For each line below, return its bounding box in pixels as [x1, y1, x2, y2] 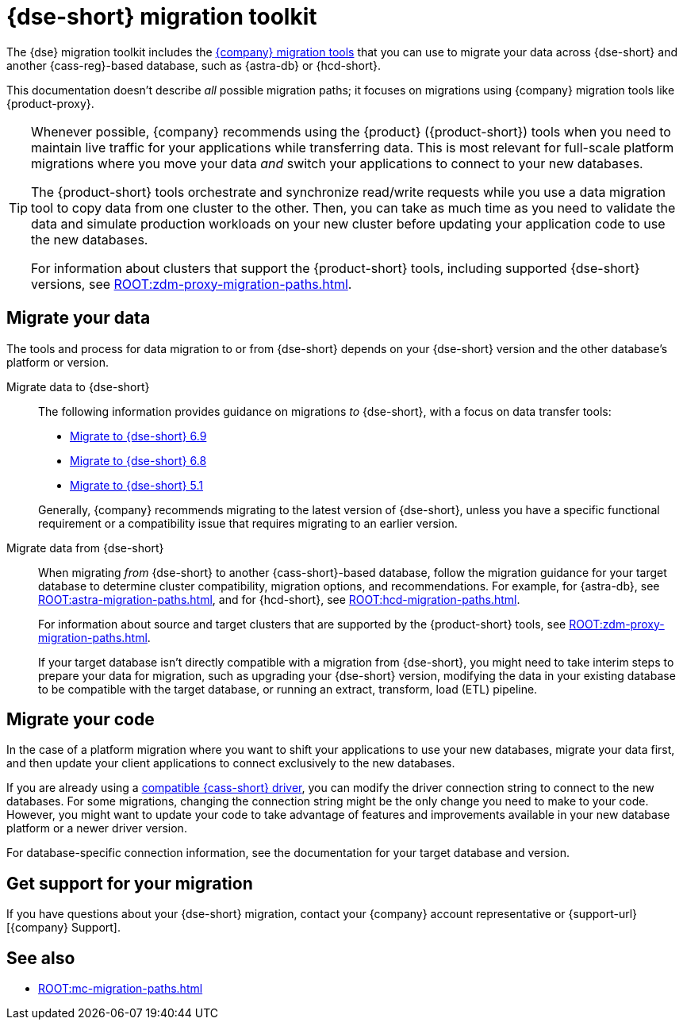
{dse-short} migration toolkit [6, 3, 317, 30]
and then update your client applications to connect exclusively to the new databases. [6, 756, 455, 770]
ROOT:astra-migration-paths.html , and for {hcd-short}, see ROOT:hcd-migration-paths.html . [38, 592, 520, 606]
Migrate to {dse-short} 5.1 [70, 478, 203, 492]
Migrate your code [6, 709, 155, 730]
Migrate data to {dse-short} [6, 379, 150, 394]
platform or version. [6, 355, 109, 369]
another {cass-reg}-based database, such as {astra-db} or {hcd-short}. [6, 58, 381, 72]
